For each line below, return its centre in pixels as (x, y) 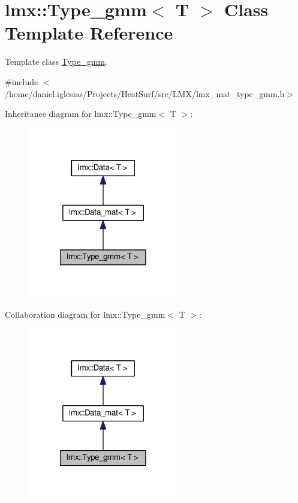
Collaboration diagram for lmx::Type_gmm (85, 314)
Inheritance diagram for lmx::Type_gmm (81, 114)
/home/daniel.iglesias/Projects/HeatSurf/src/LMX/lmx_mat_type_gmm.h (145, 93)
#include (22, 81)
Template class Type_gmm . (56, 61)
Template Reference (89, 33)
